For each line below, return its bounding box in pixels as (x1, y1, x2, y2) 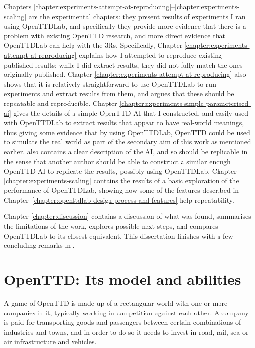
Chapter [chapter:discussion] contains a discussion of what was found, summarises (4, 211, 251, 221)
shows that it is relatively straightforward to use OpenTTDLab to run (4, 78, 216, 89)
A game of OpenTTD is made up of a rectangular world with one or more (4, 297, 228, 308)
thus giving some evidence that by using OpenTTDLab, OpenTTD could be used (4, 127, 250, 137)
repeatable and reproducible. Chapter (4, 98, 117, 108)
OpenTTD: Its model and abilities (4, 269, 241, 289)
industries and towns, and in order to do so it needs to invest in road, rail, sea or (4, 326, 249, 337)
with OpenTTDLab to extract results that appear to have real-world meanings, (4, 117, 244, 128)
